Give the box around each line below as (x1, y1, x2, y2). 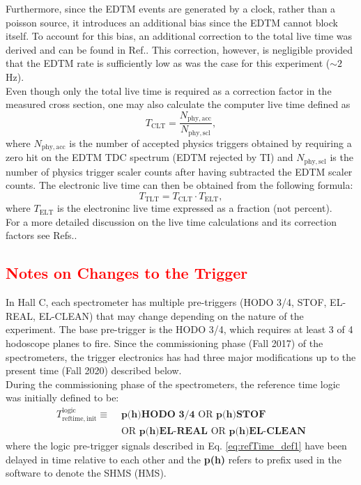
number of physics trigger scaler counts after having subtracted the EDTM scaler (6, 164, 353, 178)
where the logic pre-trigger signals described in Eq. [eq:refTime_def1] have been (6, 438, 347, 453)
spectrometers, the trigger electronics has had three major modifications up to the (6, 349, 356, 364)
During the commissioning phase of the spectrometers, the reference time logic (6, 376, 340, 391)
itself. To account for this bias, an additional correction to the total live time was (6, 29, 353, 43)
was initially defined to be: (6, 390, 119, 405)
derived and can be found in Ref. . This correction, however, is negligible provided (6, 42, 353, 56)
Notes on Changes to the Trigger (6, 262, 248, 284)
